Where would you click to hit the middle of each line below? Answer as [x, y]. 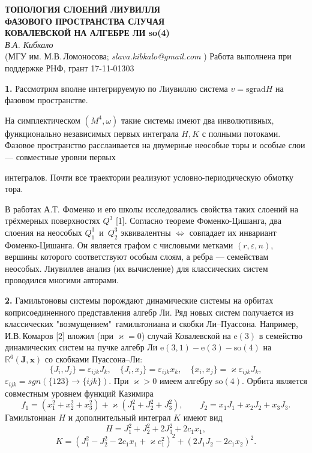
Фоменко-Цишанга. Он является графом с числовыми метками [119, 244]
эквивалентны [146, 232]
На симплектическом [43, 120]
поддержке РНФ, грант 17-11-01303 [70, 67]
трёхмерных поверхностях [52, 220]
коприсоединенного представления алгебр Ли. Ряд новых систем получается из [149, 312]
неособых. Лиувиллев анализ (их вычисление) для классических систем [136, 268]
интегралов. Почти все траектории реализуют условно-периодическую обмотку [149, 177]
